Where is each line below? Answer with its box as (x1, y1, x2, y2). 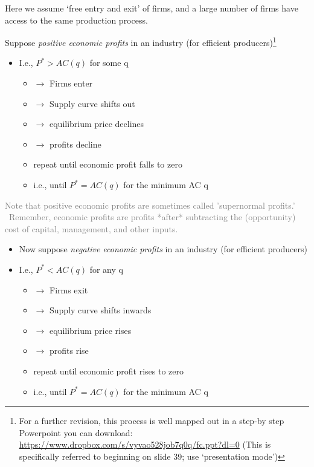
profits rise (49, 344, 89, 357)
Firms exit (49, 283, 88, 296)
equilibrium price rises (49, 324, 132, 336)
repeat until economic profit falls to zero (33, 158, 182, 171)
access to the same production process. (5, 13, 148, 26)
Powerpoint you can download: (19, 426, 133, 439)
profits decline (49, 137, 101, 150)
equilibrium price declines (49, 117, 144, 130)
